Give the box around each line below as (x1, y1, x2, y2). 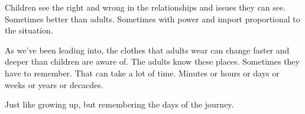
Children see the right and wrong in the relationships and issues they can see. (5, 1, 286, 13)
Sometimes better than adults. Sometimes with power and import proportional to (5, 12, 300, 25)
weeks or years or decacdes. (5, 78, 103, 90)
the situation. (5, 24, 53, 36)
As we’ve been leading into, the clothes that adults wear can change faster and (5, 43, 290, 56)
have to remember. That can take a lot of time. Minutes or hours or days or (5, 66, 280, 79)
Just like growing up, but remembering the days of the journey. (5, 98, 234, 110)
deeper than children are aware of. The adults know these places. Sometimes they (5, 55, 300, 68)
